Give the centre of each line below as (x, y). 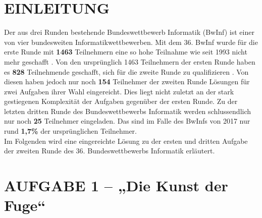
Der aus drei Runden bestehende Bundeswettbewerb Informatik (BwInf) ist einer (129, 32)
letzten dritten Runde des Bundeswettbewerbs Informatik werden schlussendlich (128, 111)
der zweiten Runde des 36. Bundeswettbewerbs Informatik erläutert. (110, 151)
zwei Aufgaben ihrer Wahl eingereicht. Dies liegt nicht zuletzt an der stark (119, 91)
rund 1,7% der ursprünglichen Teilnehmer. (70, 131)
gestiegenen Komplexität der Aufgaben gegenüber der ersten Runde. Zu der (121, 101)
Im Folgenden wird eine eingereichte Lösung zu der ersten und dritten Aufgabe (126, 141)
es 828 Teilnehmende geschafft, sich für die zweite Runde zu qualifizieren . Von (126, 71)
